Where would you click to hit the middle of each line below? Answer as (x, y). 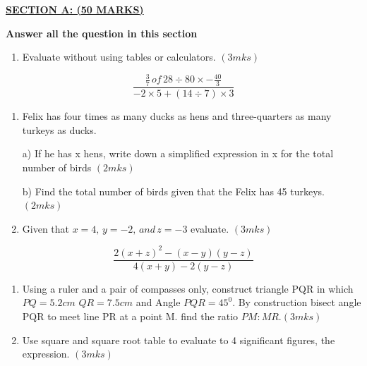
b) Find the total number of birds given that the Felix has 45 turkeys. (173, 191)
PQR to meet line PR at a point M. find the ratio (130, 316)
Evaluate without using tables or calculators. (119, 57)
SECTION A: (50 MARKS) (75, 9)
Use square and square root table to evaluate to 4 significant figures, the (179, 340)
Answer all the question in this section (102, 33)
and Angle (158, 302)
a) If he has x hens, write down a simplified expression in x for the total (178, 153)
